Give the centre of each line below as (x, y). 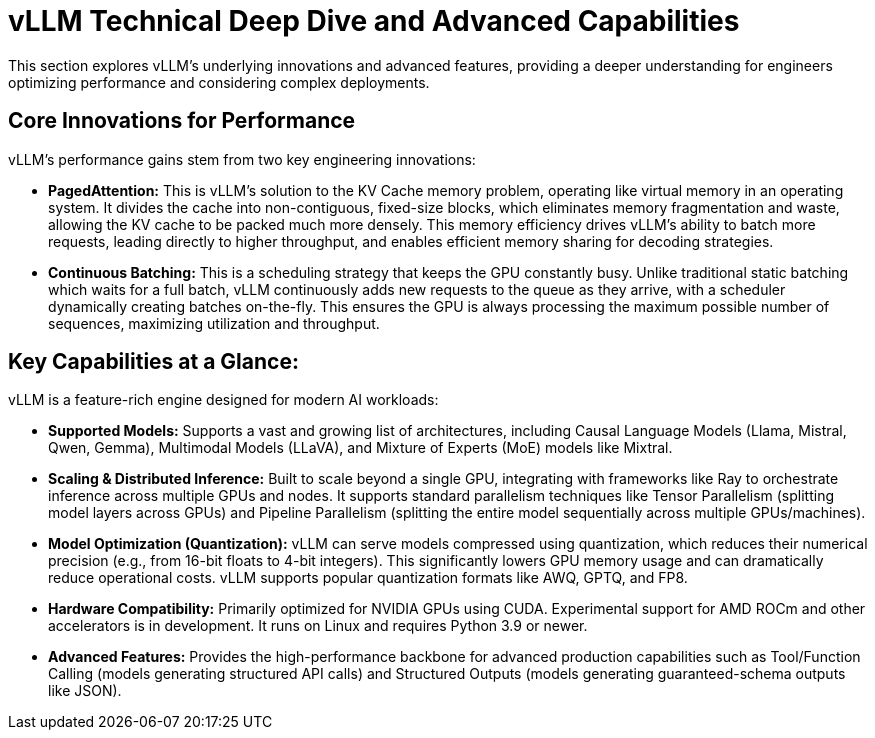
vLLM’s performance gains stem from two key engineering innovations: (242, 159)
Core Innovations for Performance (182, 121)
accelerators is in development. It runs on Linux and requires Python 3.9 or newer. (318, 626)
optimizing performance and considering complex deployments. (219, 82)
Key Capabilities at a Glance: (153, 362)
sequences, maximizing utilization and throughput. (214, 323)
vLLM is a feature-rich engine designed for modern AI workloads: (223, 400)
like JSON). (85, 691)
